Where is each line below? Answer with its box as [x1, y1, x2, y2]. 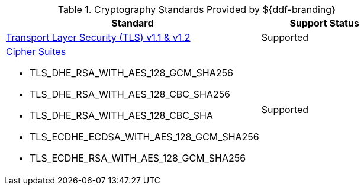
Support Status [289, 17, 359, 29]
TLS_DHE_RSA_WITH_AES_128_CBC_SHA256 [30, 88, 231, 100]
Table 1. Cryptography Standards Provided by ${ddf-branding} [57, 4, 336, 15]
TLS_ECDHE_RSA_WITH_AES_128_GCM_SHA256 [30, 152, 246, 164]
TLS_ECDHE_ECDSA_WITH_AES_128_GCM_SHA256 [30, 131, 259, 143]
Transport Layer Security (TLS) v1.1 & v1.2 [6, 31, 191, 43]
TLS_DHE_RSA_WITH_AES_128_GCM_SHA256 [30, 67, 233, 79]
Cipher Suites [6, 46, 66, 57]
